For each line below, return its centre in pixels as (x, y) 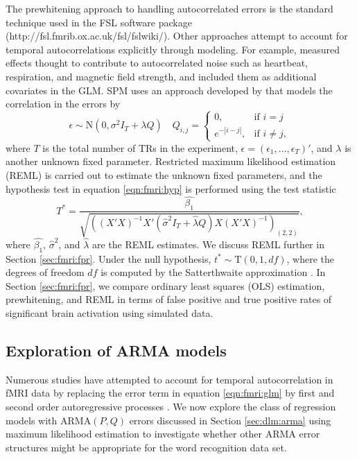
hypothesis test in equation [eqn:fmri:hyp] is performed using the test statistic (171, 188)
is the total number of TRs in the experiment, (140, 147)
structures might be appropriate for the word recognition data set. (146, 447)
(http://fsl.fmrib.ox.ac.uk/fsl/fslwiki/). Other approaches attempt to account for (177, 36)
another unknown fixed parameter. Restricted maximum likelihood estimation (171, 161)
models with (32, 420)
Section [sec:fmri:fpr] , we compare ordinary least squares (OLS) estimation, (165, 285)
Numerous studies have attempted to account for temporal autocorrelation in (169, 379)
